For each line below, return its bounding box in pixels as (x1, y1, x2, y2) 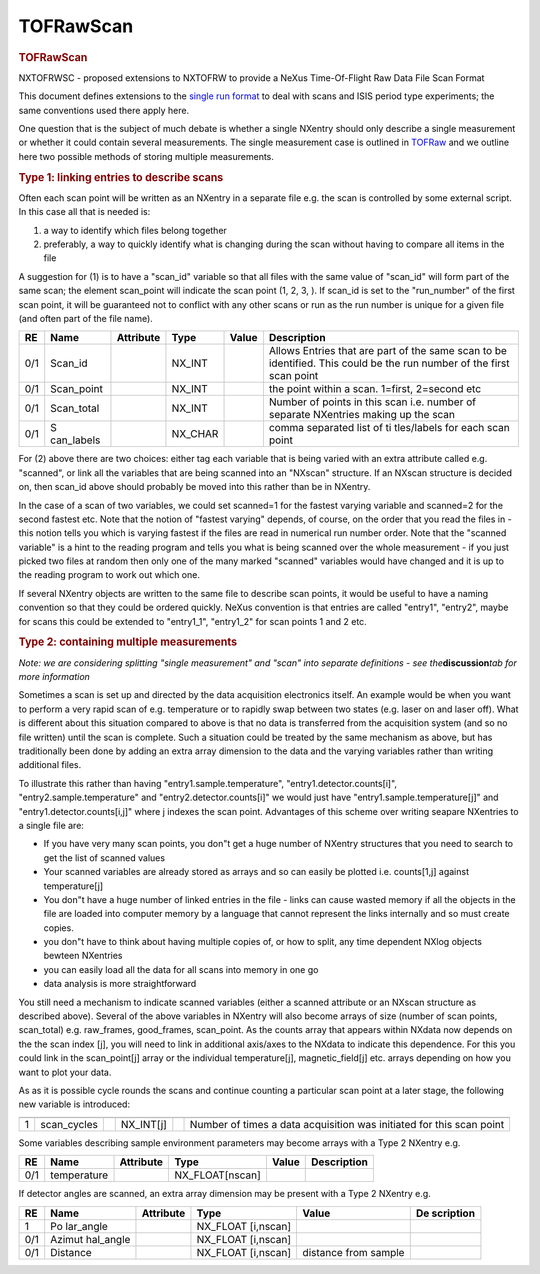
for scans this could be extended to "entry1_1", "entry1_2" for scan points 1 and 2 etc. (18, 615, 367, 627)
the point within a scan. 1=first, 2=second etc (268, 382, 482, 396)
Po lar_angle (50, 1219, 109, 1233)
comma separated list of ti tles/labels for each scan (268, 421, 510, 435)
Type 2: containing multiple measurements (18, 635, 238, 649)
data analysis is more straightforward (43, 978, 197, 990)
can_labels (50, 433, 101, 447)
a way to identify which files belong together (43, 224, 227, 236)
